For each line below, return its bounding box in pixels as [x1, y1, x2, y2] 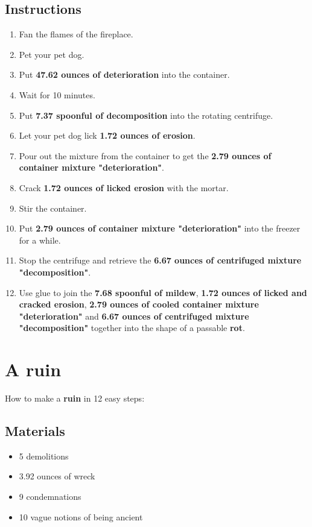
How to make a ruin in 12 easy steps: [5, 392, 145, 405]
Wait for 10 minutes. [19, 88, 95, 101]
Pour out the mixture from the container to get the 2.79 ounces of [19, 149, 272, 162]
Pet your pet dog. [19, 48, 84, 60]
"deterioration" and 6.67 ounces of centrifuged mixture [19, 309, 249, 322]
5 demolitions [19, 449, 69, 462]
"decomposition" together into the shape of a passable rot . [19, 321, 245, 334]
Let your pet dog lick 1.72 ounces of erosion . [19, 129, 196, 142]
